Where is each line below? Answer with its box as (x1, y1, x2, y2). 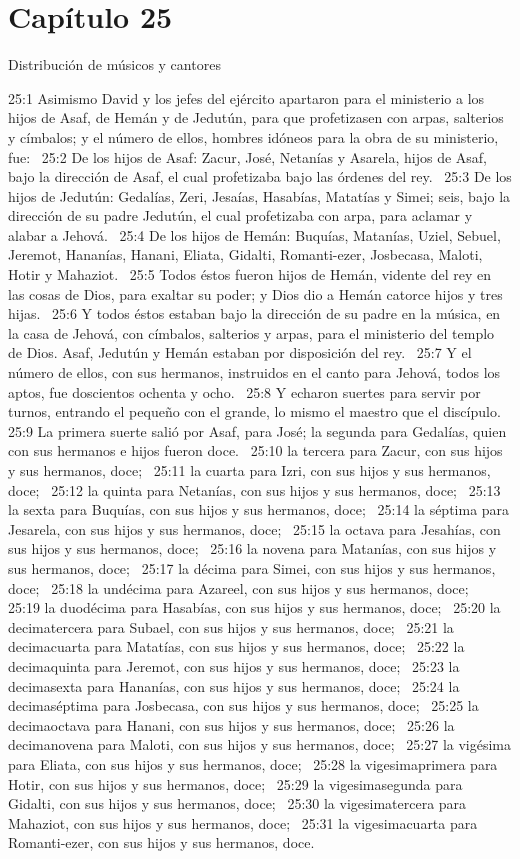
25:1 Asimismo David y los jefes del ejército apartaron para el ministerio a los (8, 87, 485, 108)
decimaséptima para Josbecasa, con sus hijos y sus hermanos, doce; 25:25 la (8, 695, 479, 716)
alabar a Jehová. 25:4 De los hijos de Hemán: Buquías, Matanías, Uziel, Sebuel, (8, 224, 501, 245)
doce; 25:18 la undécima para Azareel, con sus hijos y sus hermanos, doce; (8, 577, 469, 598)
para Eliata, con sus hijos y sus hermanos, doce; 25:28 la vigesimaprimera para (8, 753, 498, 774)
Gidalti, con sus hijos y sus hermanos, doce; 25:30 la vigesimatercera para (8, 793, 467, 814)
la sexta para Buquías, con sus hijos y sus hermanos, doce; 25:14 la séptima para (8, 499, 510, 520)
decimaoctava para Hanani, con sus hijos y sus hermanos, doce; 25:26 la (8, 714, 455, 735)
